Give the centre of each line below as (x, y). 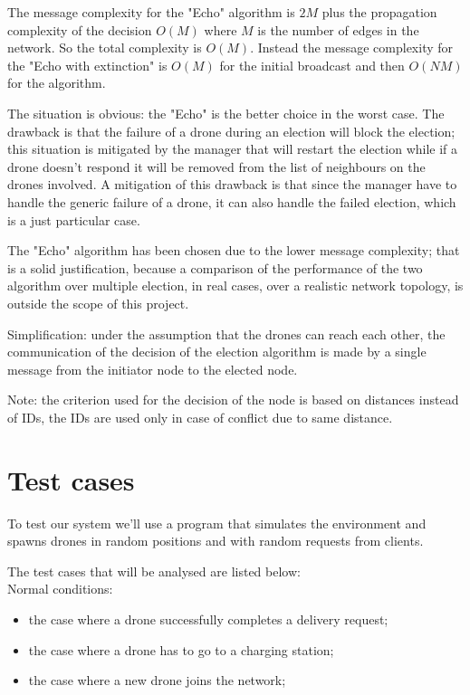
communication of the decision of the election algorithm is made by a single (217, 352)
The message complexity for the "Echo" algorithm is (151, 12)
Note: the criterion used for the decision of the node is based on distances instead (233, 400)
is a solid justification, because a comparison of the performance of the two (215, 267)
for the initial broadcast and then (312, 65)
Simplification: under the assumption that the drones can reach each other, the (226, 333)
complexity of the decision (80, 29)
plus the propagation (379, 12)
